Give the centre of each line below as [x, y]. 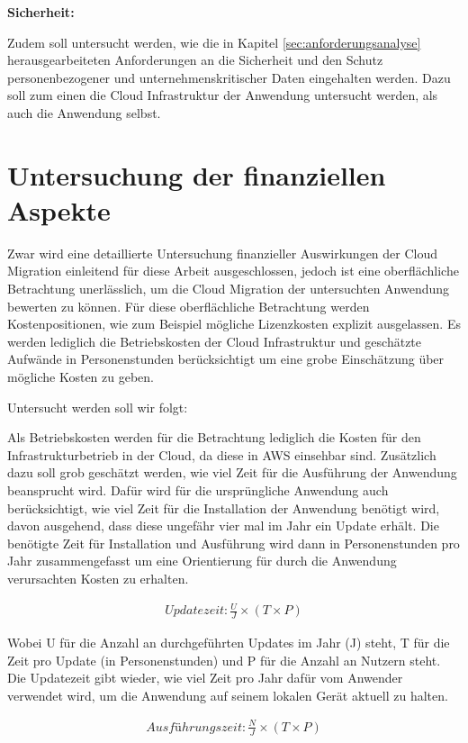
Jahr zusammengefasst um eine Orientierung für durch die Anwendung [202, 561]
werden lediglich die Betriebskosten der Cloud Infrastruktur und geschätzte [215, 341]
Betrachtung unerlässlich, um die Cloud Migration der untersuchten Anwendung [229, 289]
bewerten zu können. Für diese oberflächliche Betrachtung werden [189, 306]
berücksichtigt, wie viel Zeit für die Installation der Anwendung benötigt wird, [224, 507]
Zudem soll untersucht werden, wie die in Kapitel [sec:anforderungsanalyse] [214, 42]
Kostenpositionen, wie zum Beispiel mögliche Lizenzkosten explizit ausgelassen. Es [234, 324]
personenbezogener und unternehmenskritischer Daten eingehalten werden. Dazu [229, 77]
